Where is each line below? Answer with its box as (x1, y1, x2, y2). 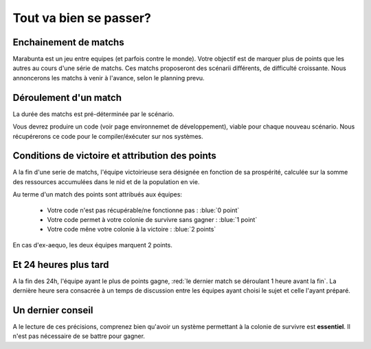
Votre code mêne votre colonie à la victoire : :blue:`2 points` (47, 225, 216, 234)
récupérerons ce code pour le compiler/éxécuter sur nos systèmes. (12, 132, 203, 140)
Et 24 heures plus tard (12, 258, 109, 271)
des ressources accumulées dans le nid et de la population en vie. (12, 177, 200, 185)
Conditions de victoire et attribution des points (12, 150, 216, 161)
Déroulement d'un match (12, 91, 122, 103)
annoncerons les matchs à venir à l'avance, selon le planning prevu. (12, 74, 205, 82)
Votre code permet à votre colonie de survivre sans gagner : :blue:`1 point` (47, 216, 258, 223)
